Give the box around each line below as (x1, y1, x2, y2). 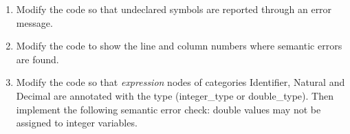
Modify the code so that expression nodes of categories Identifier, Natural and (16, 75, 345, 89)
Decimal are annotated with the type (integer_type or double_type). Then (16, 88, 333, 102)
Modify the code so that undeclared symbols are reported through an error (16, 2, 332, 16)
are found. (16, 52, 59, 66)
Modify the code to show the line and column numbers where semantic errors (16, 38, 342, 53)
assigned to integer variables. (16, 115, 138, 130)
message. (16, 15, 53, 30)
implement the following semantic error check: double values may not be (16, 102, 321, 116)
